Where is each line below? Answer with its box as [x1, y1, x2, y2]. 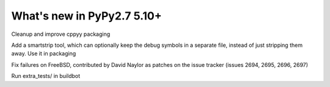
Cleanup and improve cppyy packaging [11, 30, 111, 38]
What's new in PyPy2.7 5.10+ [11, 9, 162, 23]
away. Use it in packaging [11, 50, 76, 57]
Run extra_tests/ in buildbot [11, 72, 81, 80]
